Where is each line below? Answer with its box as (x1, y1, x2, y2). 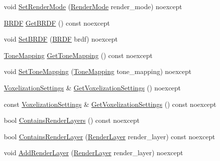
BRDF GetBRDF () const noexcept (4, 17, 110, 28)
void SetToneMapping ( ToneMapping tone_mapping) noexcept (4, 66, 192, 76)
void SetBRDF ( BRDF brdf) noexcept (4, 34, 118, 44)
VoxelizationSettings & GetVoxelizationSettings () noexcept (4, 82, 181, 92)
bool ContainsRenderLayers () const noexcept (4, 115, 140, 125)
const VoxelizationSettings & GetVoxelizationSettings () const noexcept (4, 99, 217, 109)
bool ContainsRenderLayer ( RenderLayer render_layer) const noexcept (4, 131, 215, 141)
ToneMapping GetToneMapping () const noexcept (4, 50, 153, 60)
